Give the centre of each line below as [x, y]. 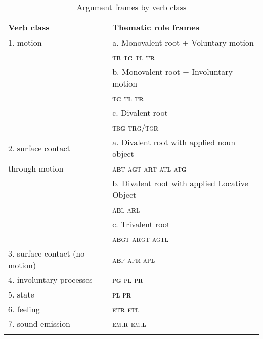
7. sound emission [39, 324]
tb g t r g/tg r [136, 127]
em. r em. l [129, 324]
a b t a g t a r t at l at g [149, 168]
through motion [36, 168]
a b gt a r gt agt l [141, 239]
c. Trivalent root [141, 224]
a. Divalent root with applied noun [174, 142]
